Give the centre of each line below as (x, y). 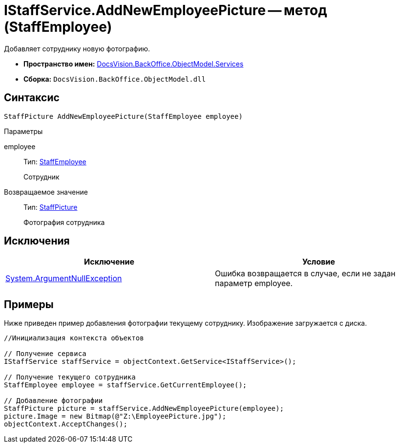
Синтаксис (32, 98)
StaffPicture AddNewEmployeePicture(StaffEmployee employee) (123, 116)
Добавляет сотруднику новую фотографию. (77, 48)
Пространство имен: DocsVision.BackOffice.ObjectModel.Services (134, 64)
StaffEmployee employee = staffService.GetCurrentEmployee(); (126, 385)
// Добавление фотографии (53, 401)
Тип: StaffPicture (51, 207)
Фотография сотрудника (64, 222)
